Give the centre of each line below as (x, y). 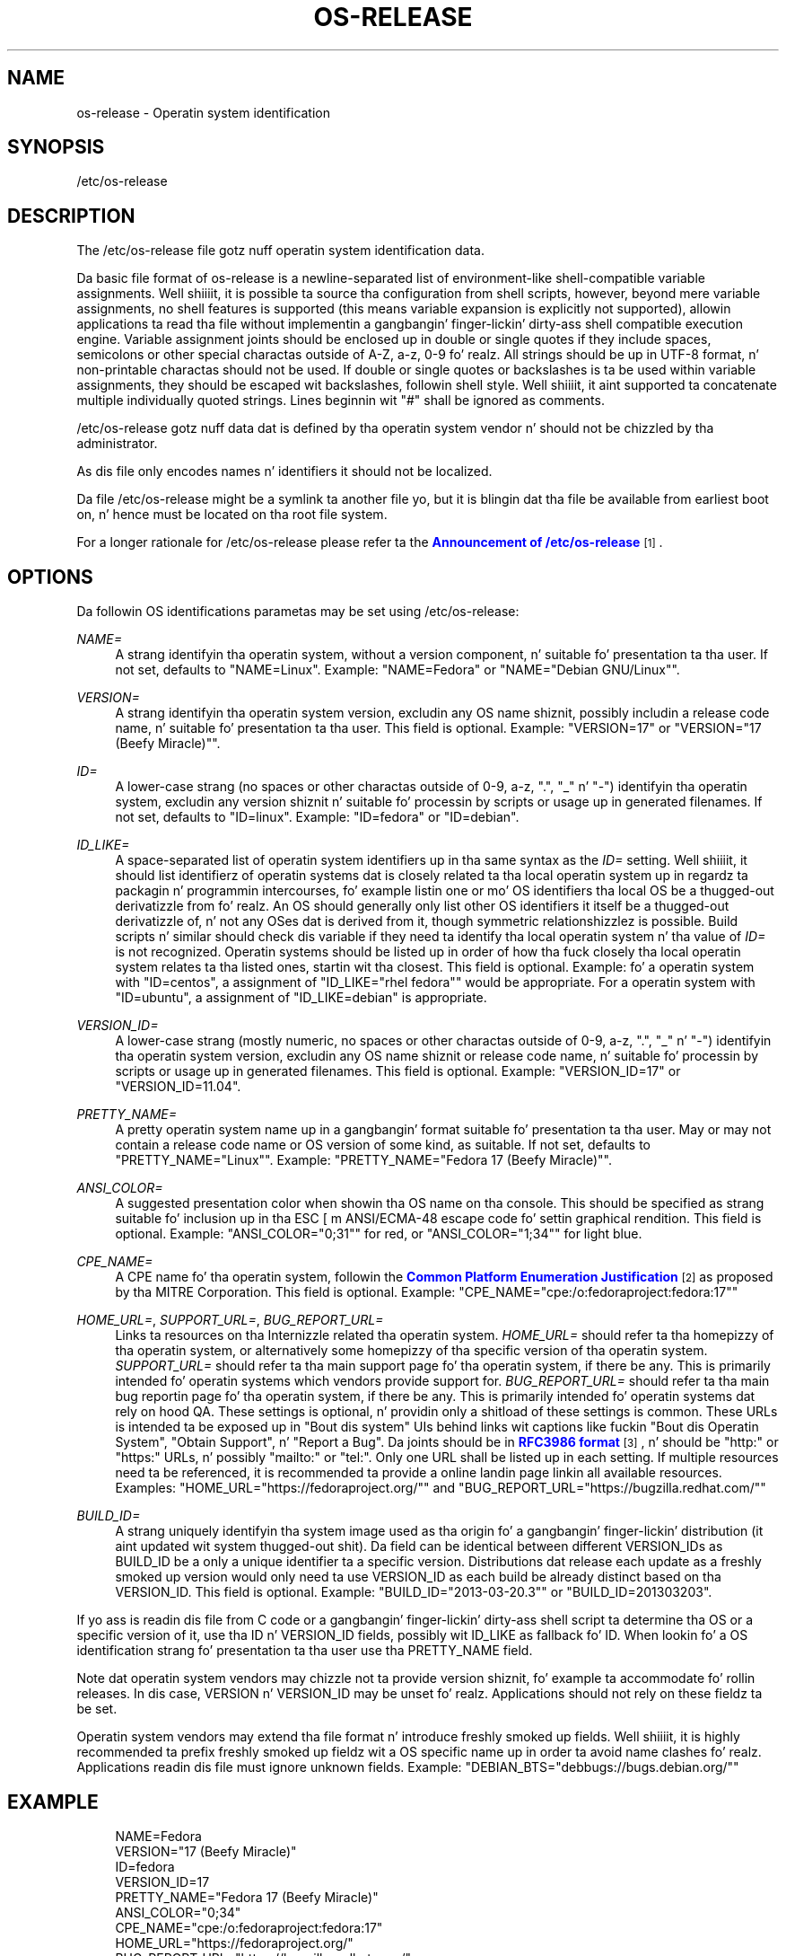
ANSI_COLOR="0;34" (178, 1912)
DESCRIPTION (71, 216)
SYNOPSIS (56, 147)
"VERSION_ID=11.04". (178, 1087)
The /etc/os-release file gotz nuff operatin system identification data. (280, 251)
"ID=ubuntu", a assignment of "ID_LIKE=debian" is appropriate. (301, 998)
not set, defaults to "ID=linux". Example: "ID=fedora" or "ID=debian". (317, 817)
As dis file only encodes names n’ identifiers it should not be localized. (284, 471)
